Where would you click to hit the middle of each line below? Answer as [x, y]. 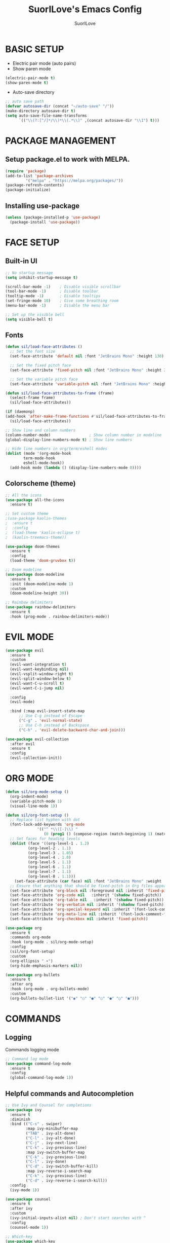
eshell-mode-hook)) [44, 463]
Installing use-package [42, 206]
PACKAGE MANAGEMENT [61, 141]
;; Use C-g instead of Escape [50, 716]
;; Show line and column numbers [40, 430]
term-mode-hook [39, 458]
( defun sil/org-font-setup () [37, 815]
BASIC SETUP [35, 49]
